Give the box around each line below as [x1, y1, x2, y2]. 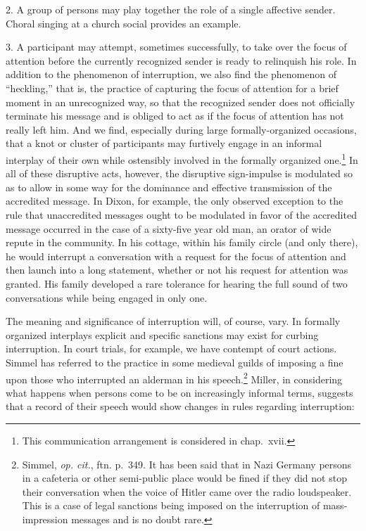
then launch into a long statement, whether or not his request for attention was [6, 262, 348, 277]
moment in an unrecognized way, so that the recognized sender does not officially [6, 94, 355, 109]
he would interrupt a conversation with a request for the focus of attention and [6, 248, 346, 263]
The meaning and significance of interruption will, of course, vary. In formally [6, 314, 341, 328]
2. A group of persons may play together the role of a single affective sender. [6, 2, 336, 16]
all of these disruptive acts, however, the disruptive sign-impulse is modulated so [6, 166, 353, 181]
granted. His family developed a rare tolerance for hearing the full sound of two [6, 276, 348, 290]
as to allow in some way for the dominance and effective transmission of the [6, 179, 332, 194]
